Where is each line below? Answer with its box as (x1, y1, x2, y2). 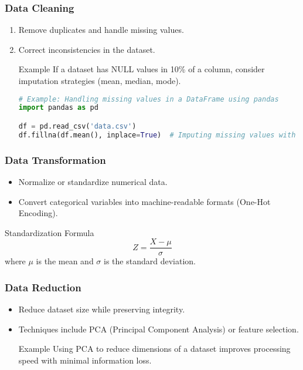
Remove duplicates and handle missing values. (18, 23, 184, 36)
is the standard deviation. (104, 255, 196, 267)
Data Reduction (5, 280, 81, 294)
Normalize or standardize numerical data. (18, 175, 168, 187)
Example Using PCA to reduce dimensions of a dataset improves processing (18, 342, 291, 355)
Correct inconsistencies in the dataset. (18, 43, 155, 55)
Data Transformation (5, 152, 106, 167)
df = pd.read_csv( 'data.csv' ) (18, 122, 137, 130)
